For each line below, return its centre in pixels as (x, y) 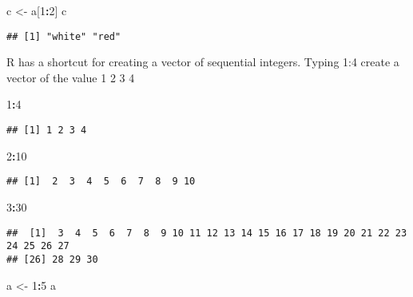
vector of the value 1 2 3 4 (71, 77)
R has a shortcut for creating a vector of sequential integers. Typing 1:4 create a (203, 62)
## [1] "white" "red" (64, 36)
